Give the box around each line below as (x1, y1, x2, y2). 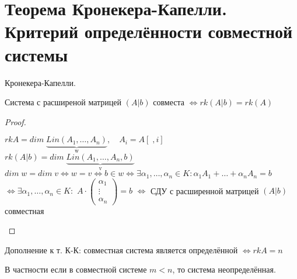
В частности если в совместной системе (5, 263, 147, 275)
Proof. (5, 115, 26, 128)
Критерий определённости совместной (5, 19, 293, 43)
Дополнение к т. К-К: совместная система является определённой (5, 243, 238, 256)
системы (5, 42, 68, 66)
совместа (153, 96, 184, 108)
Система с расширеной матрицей (5, 96, 122, 108)
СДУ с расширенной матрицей (151, 184, 259, 197)
